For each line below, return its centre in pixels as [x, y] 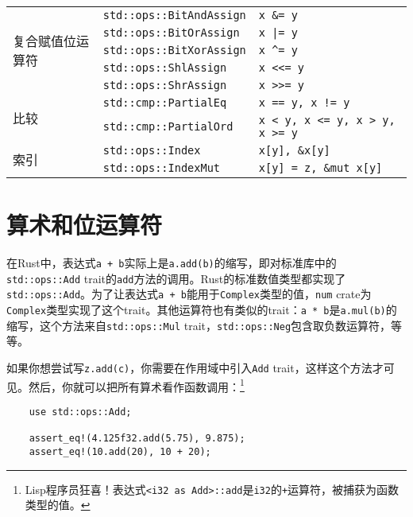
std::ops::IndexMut [162, 168]
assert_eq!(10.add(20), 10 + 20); [120, 451]
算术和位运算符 [85, 225]
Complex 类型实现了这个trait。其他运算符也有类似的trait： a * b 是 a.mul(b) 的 [202, 310]
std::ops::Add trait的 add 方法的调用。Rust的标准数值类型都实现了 [176, 278]
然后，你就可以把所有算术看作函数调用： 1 [136, 385]
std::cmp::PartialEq [165, 103]
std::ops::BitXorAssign [174, 50]
